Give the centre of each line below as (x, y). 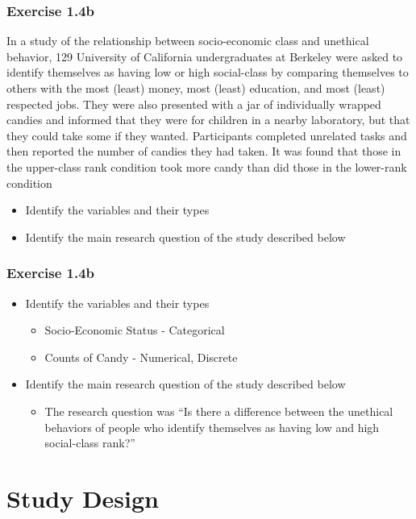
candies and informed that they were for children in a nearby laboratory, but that (208, 120)
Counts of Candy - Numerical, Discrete (141, 357)
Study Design (83, 498)
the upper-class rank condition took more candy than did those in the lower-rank (207, 166)
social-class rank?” (90, 443)
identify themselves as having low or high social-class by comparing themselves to (208, 72)
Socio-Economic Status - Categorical (135, 330)
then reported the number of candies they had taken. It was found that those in (204, 151)
